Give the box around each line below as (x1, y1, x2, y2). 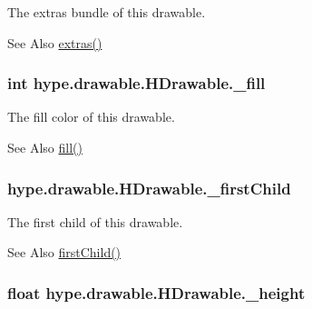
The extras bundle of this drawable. (7, 3, 206, 21)
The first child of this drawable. (7, 212, 183, 231)
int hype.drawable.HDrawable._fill (7, 72, 266, 95)
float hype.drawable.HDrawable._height (7, 281, 306, 304)
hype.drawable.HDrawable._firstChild (7, 176, 291, 199)
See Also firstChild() (7, 243, 122, 262)
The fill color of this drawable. (7, 107, 175, 126)
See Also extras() (7, 33, 102, 52)
